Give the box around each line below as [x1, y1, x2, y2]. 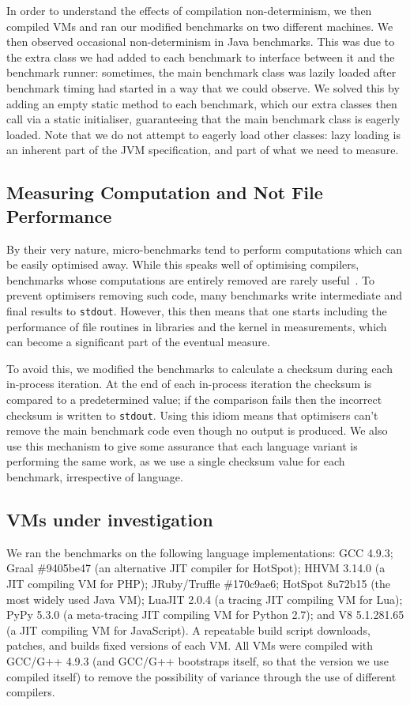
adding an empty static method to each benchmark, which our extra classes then [6, 95, 397, 111]
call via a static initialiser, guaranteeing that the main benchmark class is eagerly [6, 111, 401, 127]
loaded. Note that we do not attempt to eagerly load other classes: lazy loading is [6, 126, 401, 142]
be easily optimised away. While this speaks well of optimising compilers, [6, 256, 359, 273]
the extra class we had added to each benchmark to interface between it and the [6, 48, 395, 65]
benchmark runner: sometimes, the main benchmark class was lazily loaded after [6, 64, 397, 81]
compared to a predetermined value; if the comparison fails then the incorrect [6, 390, 382, 407]
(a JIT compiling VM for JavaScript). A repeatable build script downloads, [6, 621, 371, 638]
